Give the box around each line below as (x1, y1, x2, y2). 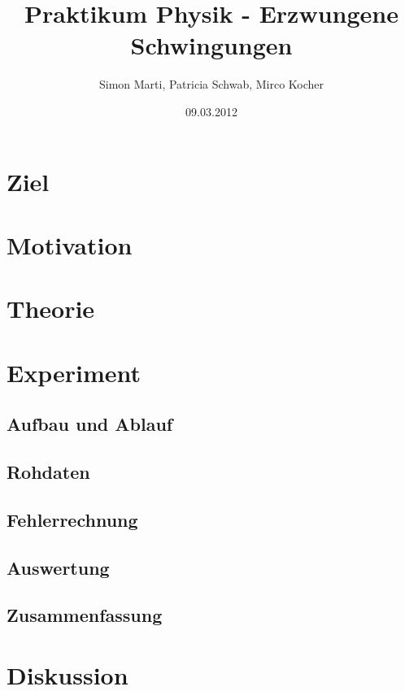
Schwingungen (130, 28, 293, 62)
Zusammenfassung (7, 602, 163, 628)
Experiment (7, 355, 142, 389)
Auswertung (7, 554, 110, 580)
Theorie (7, 292, 95, 325)
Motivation (7, 228, 133, 261)
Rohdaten (7, 458, 90, 484)
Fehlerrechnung (7, 506, 138, 532)
